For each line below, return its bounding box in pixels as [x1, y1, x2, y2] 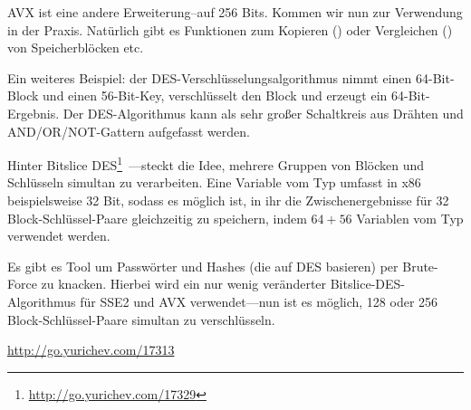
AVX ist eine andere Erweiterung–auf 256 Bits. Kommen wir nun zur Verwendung [7, 3, 463, 21]
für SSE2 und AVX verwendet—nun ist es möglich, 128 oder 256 [80, 291, 438, 310]
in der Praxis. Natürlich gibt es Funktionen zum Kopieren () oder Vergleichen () [7, 20, 453, 39]
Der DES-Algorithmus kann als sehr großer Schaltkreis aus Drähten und [62, 103, 464, 122]
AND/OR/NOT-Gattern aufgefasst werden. [7, 121, 250, 140]
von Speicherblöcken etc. [7, 38, 144, 57]
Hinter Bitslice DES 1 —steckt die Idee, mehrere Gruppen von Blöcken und [7, 153, 425, 174]
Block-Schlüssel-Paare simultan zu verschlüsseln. [7, 310, 275, 329]
